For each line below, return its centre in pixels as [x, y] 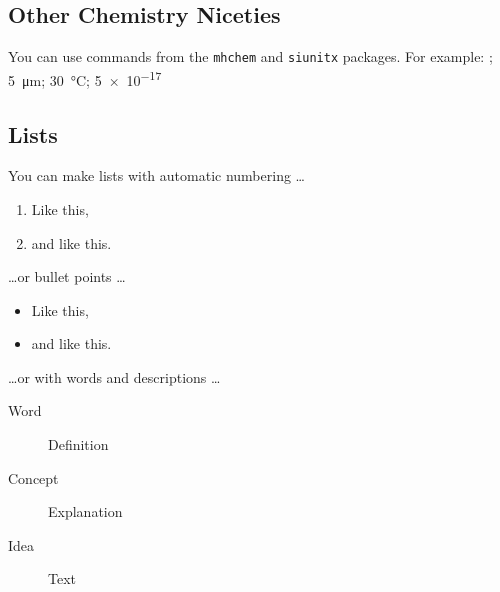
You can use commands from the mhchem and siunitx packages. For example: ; [250, 56]
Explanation [85, 511]
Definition [78, 444]
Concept [33, 477]
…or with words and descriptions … [114, 376]
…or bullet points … [67, 276]
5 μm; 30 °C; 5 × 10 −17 [85, 78]
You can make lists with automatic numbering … [156, 175]
